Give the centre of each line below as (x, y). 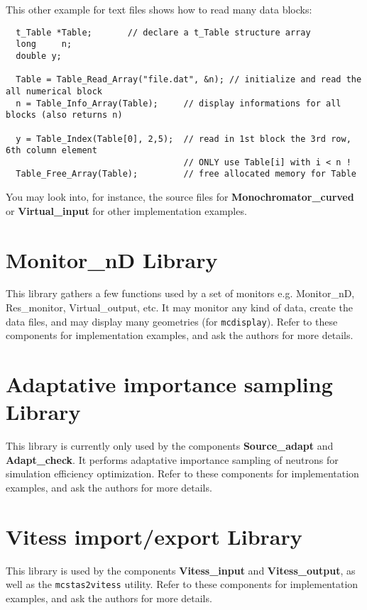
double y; (39, 56)
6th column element (51, 151)
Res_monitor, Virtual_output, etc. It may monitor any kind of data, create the (179, 307)
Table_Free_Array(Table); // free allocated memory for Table (186, 174)
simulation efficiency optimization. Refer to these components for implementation (182, 473)
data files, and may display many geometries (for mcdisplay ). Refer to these (172, 321)
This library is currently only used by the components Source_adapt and (170, 446)
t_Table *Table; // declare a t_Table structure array (163, 32)
